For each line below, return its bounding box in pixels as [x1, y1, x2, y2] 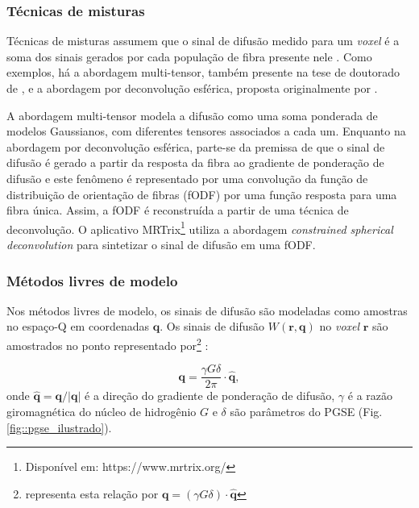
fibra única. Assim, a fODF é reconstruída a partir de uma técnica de [6, 202, 349, 219]
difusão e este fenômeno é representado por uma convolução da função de [6, 169, 368, 186]
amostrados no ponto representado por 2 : [6, 335, 209, 353]
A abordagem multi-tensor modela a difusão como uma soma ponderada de [6, 106, 378, 123]
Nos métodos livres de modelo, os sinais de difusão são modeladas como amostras [6, 302, 408, 319]
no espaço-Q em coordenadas [6, 318, 150, 335]
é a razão [347, 387, 393, 404]
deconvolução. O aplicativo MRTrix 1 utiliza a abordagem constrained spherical [6, 218, 393, 237]
